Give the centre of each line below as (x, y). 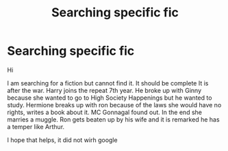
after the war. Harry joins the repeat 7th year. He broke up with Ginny (104, 90)
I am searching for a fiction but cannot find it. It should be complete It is (108, 83)
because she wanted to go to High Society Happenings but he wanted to (110, 98)
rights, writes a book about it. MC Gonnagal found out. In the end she (104, 112)
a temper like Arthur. (36, 126)
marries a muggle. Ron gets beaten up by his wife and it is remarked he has (114, 119)
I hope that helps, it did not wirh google (62, 140)
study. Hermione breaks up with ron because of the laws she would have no (114, 105)
